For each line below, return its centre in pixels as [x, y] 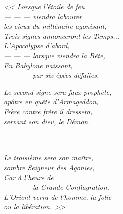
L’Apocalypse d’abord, [37, 45]
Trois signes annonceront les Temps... [62, 35]
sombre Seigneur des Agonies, [49, 167]
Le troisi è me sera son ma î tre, [49, 158]
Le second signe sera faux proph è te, [58, 91]
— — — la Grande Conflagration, [57, 187]
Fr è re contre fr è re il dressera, [48, 111]
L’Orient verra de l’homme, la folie [58, 197]
